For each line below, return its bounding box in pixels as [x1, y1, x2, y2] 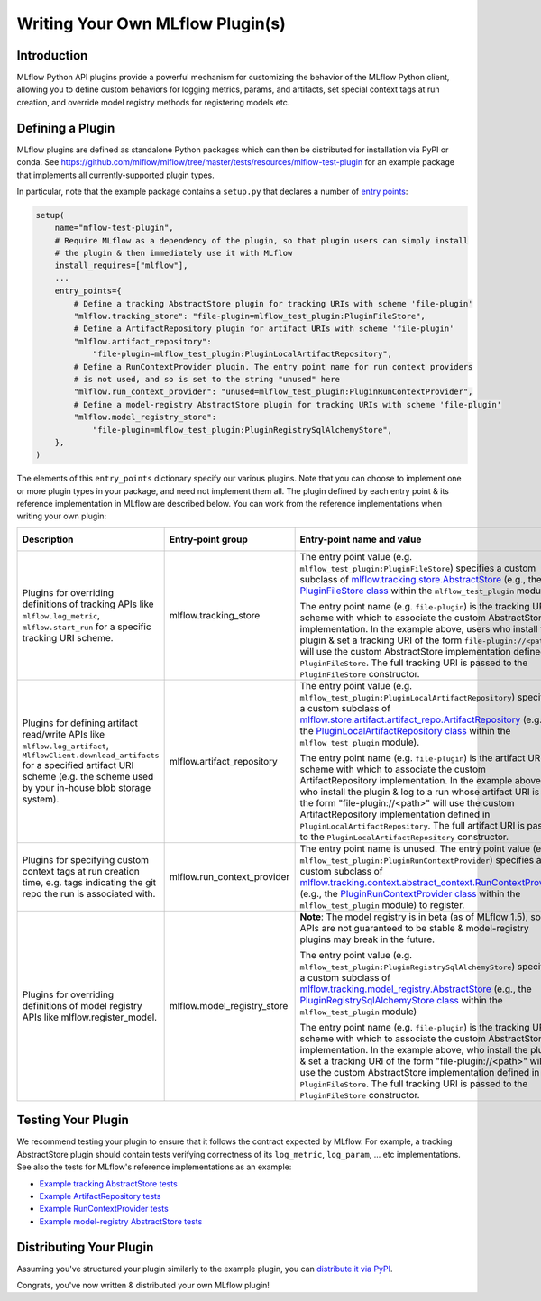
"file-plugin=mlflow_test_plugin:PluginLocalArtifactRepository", [92, 349, 392, 360]
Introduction [16, 48, 88, 63]
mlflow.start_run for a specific [22, 620, 152, 633]
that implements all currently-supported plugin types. [16, 169, 215, 180]
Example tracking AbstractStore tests [39, 1177, 178, 1189]
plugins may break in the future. [299, 933, 436, 946]
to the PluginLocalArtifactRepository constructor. [299, 830, 509, 843]
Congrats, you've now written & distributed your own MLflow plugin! [16, 1280, 270, 1291]
